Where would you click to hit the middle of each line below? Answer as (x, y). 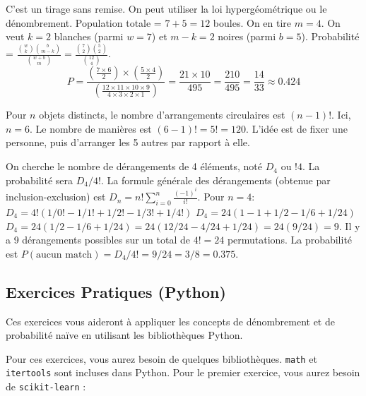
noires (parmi (247, 36)
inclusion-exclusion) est (56, 197)
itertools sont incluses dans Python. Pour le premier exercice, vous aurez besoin (183, 372)
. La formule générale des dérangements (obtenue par (216, 180)
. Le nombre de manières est (91, 128)
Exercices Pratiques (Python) (116, 291)
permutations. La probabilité (290, 240)
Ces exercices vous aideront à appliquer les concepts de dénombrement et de (170, 321)
